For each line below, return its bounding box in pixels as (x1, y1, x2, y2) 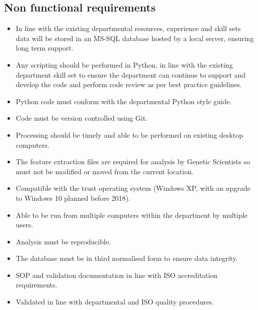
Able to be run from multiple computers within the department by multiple (15, 209, 247, 220)
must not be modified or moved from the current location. (15, 166, 194, 176)
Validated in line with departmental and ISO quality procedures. (15, 296, 214, 307)
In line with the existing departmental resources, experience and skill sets (15, 23, 241, 34)
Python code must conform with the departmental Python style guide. (15, 96, 232, 106)
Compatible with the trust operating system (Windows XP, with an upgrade (15, 183, 250, 193)
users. (15, 219, 33, 230)
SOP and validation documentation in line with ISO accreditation (15, 269, 217, 280)
